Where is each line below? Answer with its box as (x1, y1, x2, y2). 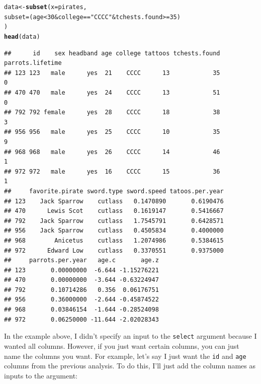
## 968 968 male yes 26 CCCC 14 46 (4, 148, 220, 156)
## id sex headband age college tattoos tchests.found (4, 49, 220, 57)
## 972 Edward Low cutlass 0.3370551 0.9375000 (4, 247, 224, 254)
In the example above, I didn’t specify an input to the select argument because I (4, 331, 257, 341)
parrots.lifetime (4, 59, 62, 67)
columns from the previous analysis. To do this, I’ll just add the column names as (4, 360, 256, 371)
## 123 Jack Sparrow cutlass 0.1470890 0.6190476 (4, 197, 224, 205)
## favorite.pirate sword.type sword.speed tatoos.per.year (4, 187, 224, 195)
